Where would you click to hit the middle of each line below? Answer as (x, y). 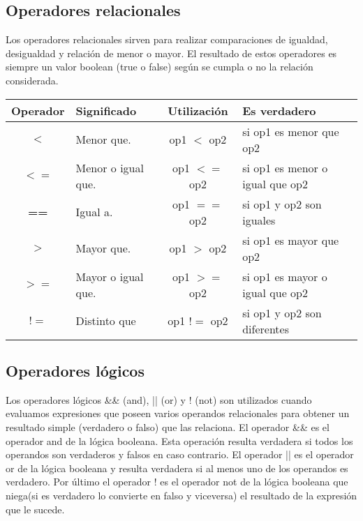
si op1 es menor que (291, 131)
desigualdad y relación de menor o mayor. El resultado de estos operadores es (171, 53)
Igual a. (94, 212)
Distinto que (106, 321)
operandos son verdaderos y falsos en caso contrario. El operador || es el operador (180, 454)
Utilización (198, 110)
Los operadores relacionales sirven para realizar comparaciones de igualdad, (167, 39)
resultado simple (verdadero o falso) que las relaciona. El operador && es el (168, 426)
